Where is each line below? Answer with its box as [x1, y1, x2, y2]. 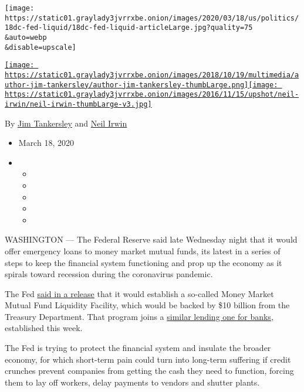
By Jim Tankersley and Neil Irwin [5, 117, 127, 129]
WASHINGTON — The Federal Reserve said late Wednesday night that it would [5, 233, 298, 246]
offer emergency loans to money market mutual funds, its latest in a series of [5, 244, 281, 257]
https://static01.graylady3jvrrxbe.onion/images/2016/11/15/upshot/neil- [5, 90, 299, 99]
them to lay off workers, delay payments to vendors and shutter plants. [5, 376, 260, 388]
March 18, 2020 [18, 137, 74, 149]
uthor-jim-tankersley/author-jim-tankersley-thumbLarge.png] [5, 80, 249, 89]
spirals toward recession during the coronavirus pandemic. [5, 268, 213, 280]
